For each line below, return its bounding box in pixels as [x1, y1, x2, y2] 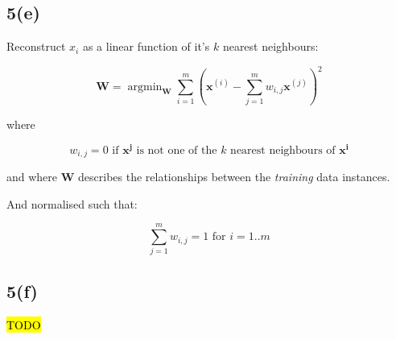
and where [6, 168, 58, 185]
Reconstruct [6, 38, 66, 55]
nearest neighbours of [230, 144, 336, 156]
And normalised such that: [6, 195, 138, 212]
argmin [127, 81, 163, 93]
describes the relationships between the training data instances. [78, 168, 390, 185]
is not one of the [136, 144, 217, 156]
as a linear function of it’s [82, 38, 210, 55]
